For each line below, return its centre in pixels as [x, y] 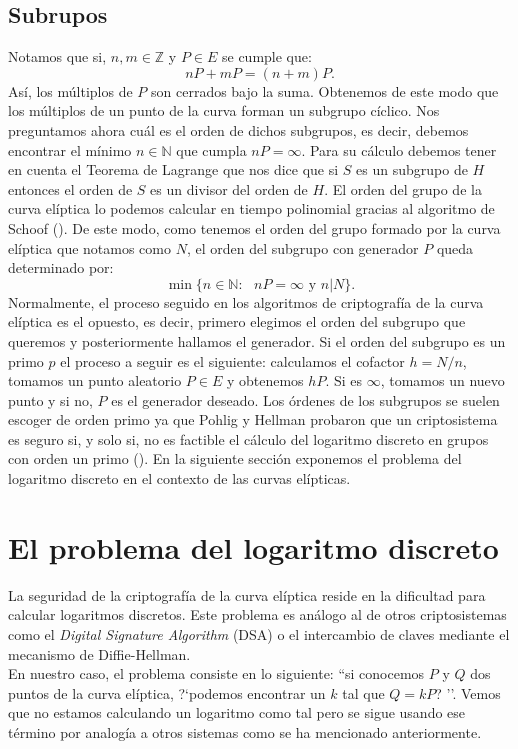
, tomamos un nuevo [442, 380]
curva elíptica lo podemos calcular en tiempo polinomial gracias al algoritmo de [251, 208]
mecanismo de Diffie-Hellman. [99, 653]
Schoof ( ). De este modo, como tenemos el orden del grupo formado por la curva [254, 227]
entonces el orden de [70, 188]
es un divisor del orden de [229, 188]
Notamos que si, [57, 56]
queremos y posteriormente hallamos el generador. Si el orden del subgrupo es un [257, 340]
